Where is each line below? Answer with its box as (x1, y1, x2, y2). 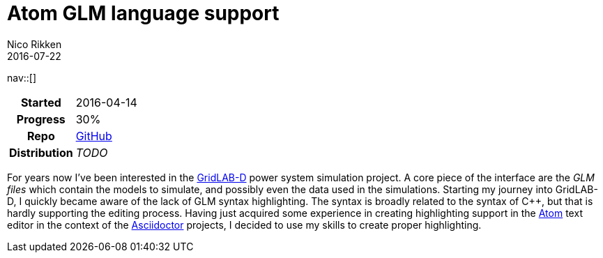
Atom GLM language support (7, 1, 280, 25)
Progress (16, 112, 66, 126)
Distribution (9, 145, 73, 160)
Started (20, 95, 61, 109)
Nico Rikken (7, 38, 62, 50)
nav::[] (7, 71, 37, 84)
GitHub (75, 128, 112, 143)
